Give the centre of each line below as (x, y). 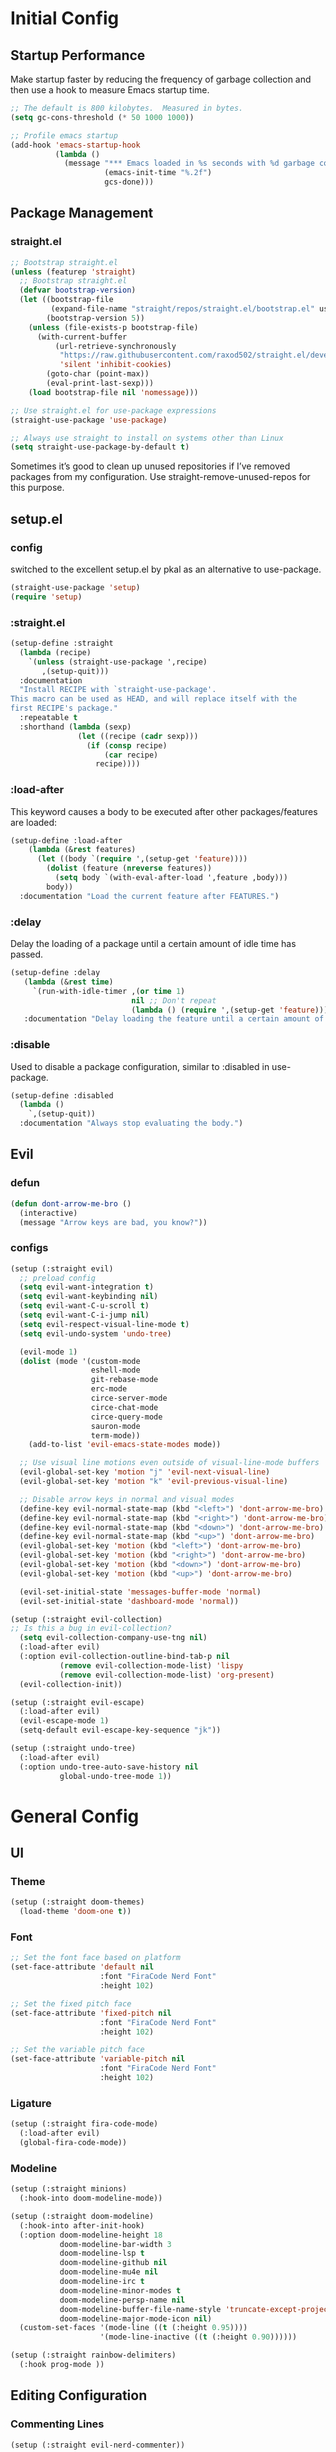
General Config (75, 1816)
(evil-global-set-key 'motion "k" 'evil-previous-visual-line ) (153, 1482)
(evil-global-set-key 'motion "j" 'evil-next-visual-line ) (145, 1472)
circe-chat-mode (124, 1407)
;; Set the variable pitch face (77, 2050)
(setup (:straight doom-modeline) (82, 2216)
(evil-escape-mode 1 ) (64, 1721)
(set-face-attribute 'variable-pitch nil (98, 2059)
